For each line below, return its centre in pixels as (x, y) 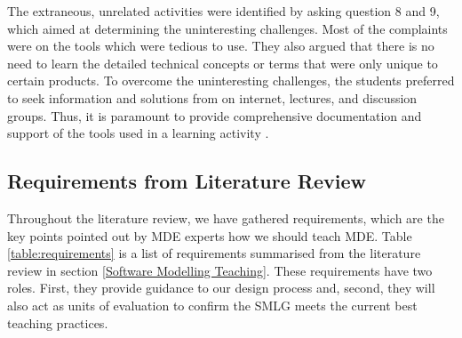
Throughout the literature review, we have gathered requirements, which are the (226, 217)
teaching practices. (58, 322)
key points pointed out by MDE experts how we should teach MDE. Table (210, 235)
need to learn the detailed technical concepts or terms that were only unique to (223, 63)
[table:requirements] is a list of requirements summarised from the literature (214, 253)
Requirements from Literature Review (187, 181)
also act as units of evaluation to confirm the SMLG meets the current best (212, 305)
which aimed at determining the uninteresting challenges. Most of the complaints (227, 28)
